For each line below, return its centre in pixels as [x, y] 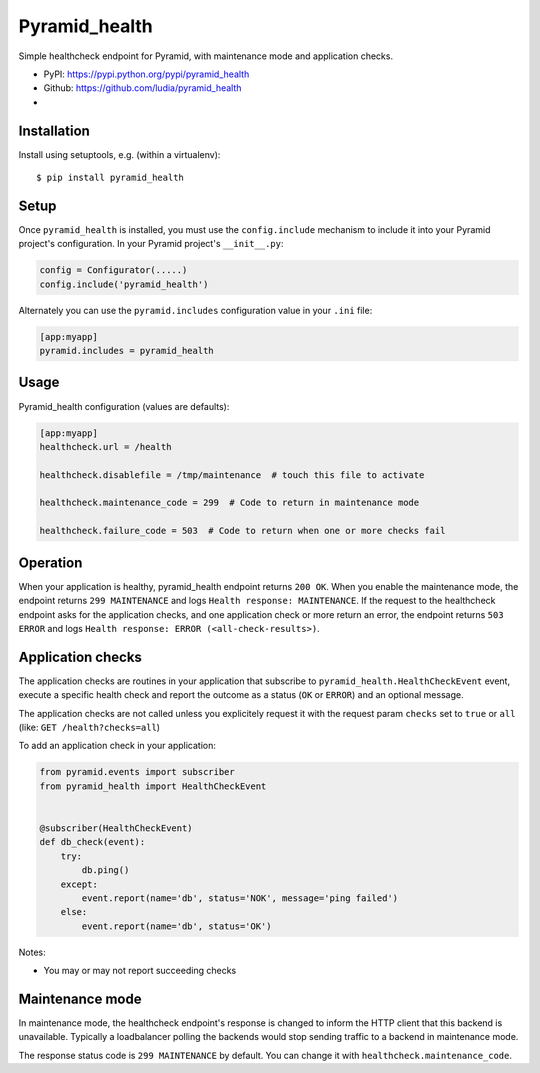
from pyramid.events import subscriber [137, 772]
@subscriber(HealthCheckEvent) [116, 828]
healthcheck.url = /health [105, 446]
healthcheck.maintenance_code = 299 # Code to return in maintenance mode [229, 503]
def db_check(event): [92, 842]
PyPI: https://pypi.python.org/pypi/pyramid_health [146, 74]
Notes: [32, 952]
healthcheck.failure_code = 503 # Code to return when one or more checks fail [242, 531]
